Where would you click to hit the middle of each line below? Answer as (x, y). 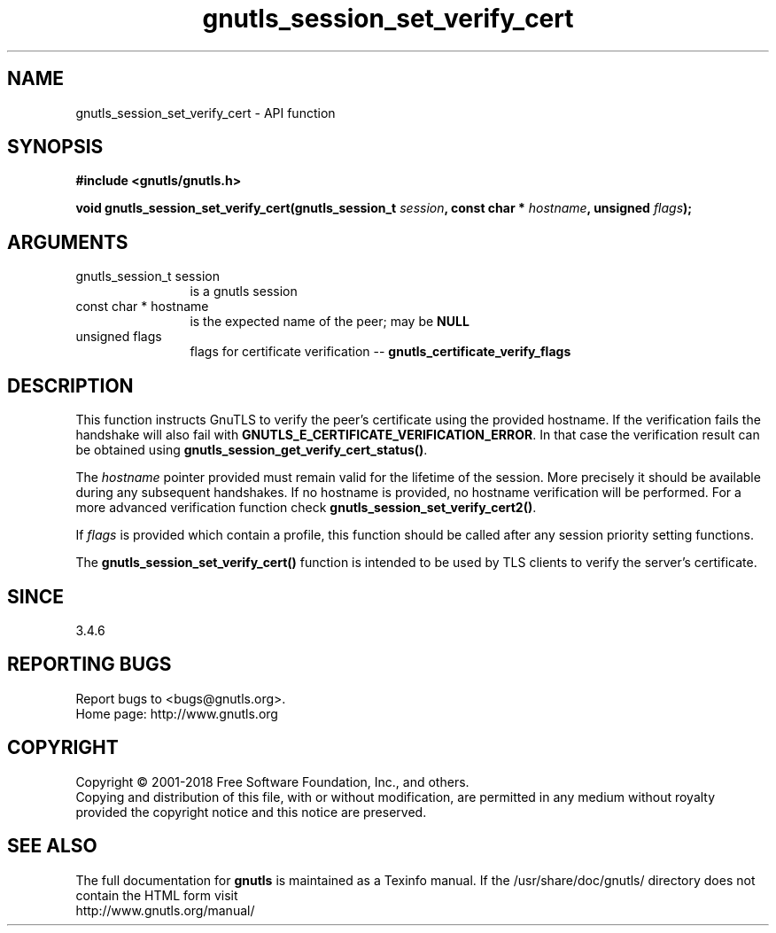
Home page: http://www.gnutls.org (177, 713)
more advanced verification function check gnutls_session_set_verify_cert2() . (306, 508)
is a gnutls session (244, 292)
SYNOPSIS (55, 147)
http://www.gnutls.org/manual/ (165, 910)
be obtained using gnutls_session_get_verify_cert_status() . (252, 450)
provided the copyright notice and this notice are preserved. (251, 812)
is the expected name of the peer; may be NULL (330, 322)
